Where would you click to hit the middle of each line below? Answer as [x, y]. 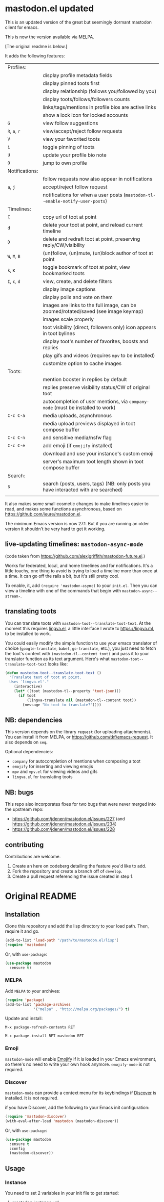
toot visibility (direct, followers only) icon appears [99, 327]
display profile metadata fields [77, 75]
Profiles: [17, 67]
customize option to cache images [82, 363]
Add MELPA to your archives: [33, 991]
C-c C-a [16, 415]
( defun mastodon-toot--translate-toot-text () [53, 673]
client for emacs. [22, 27]
